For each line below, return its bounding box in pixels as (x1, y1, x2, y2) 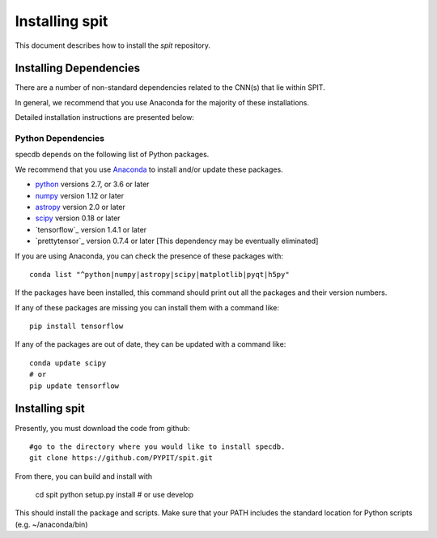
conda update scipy (29, 358, 107, 368)
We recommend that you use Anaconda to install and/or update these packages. (15, 164, 283, 174)
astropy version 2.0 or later (35, 202, 125, 211)
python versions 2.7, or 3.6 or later (35, 179, 150, 190)
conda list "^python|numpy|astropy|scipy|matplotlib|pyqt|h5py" (29, 270, 291, 279)
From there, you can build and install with (15, 471, 153, 481)
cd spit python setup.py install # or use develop (35, 490, 194, 500)
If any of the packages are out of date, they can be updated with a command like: (15, 339, 286, 349)
